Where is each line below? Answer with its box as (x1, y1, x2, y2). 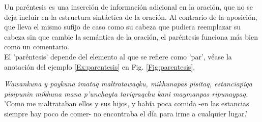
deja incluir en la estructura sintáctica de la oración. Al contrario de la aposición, (4, 11, 257, 22)
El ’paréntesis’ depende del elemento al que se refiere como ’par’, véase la (4, 51, 232, 62)
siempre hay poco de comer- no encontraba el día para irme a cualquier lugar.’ (4, 108, 248, 118)
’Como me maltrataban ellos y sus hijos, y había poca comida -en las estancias (4, 98, 249, 109)
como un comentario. (4, 41, 69, 52)
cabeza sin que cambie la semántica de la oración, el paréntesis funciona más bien (4, 31, 258, 42)
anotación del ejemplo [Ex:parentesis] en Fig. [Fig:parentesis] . (4, 61, 195, 72)
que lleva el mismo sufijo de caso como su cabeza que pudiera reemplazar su (4, 21, 241, 32)
